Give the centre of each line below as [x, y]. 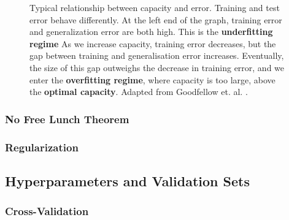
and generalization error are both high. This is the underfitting [151, 32]
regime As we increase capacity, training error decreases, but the [153, 43]
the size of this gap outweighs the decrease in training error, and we [157, 67]
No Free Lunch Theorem [67, 119]
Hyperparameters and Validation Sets [127, 180]
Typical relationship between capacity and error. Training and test [155, 7]
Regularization [42, 147]
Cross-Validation [47, 211]
